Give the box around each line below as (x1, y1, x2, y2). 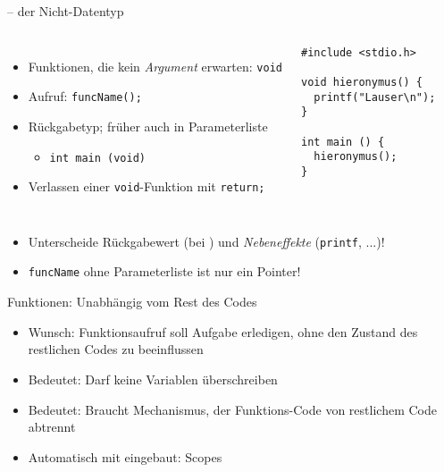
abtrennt (28, 417, 76, 436)
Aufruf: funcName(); (28, 87, 142, 105)
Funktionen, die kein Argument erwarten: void (28, 56, 282, 75)
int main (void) (49, 151, 146, 164)
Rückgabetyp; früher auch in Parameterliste (28, 116, 268, 135)
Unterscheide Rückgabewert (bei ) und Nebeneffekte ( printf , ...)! (28, 232, 385, 250)
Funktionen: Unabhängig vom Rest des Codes (7, 292, 257, 311)
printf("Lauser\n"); (314, 90, 436, 104)
